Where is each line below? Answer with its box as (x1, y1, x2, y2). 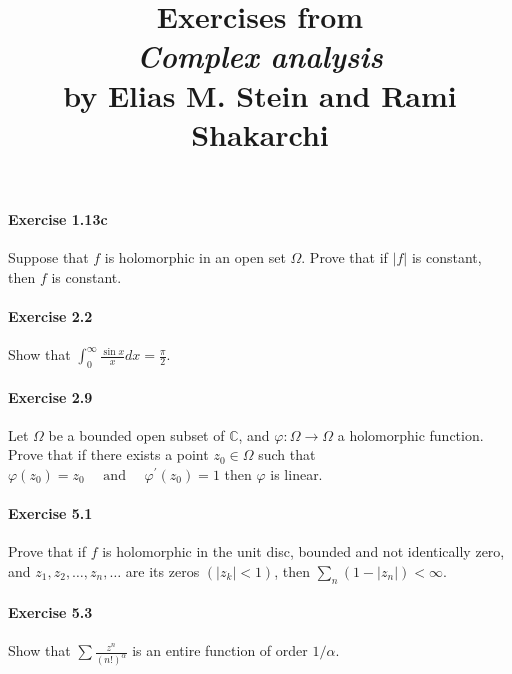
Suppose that (8, 247, 89, 268)
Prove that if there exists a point (8, 444, 209, 465)
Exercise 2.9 (8, 386, 93, 407)
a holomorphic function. (337, 424, 484, 445)
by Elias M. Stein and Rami (63, 74, 457, 115)
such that (258, 444, 316, 465)
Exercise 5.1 (8, 503, 93, 524)
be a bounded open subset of (48, 424, 225, 445)
